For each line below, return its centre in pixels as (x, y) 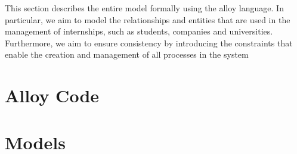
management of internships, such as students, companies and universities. (139, 31)
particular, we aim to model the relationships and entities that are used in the (148, 19)
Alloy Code (52, 95)
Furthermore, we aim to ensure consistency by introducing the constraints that (149, 43)
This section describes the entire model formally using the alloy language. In (144, 8)
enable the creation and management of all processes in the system (127, 54)
